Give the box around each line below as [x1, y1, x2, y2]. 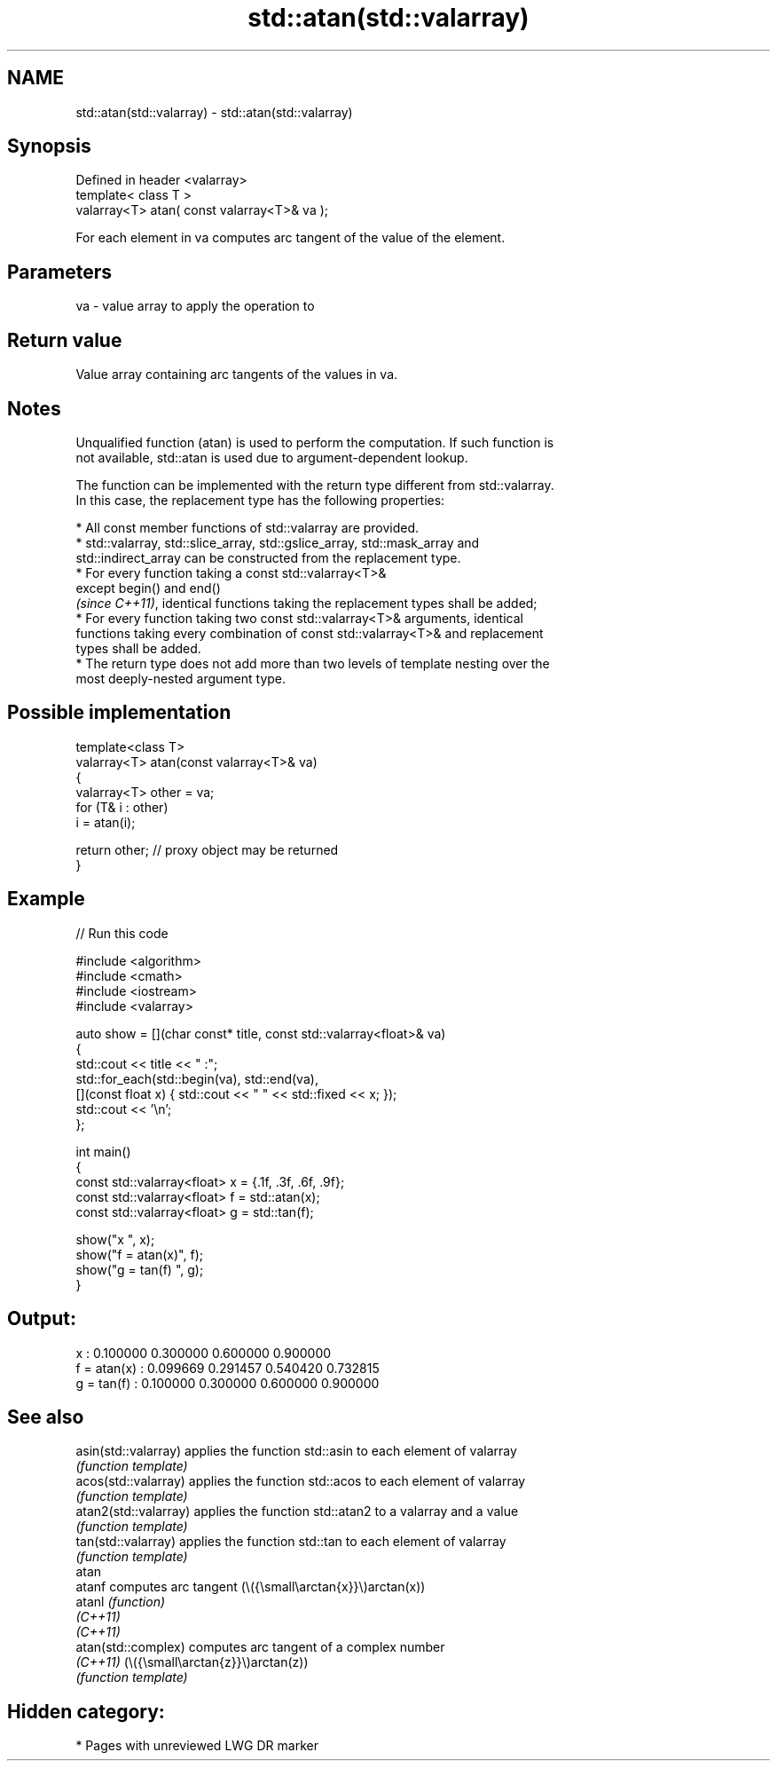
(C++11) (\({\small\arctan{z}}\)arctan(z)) [75, 1654, 309, 1670]
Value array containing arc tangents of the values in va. [75, 367, 398, 383]
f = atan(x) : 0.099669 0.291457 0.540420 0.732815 [75, 1360, 380, 1376]
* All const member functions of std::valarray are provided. [75, 519, 420, 535]
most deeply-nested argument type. [75, 670, 286, 686]
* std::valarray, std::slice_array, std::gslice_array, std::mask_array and [75, 534, 480, 550]
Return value [7, 328, 122, 351]
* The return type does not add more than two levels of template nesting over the [75, 655, 550, 671]
